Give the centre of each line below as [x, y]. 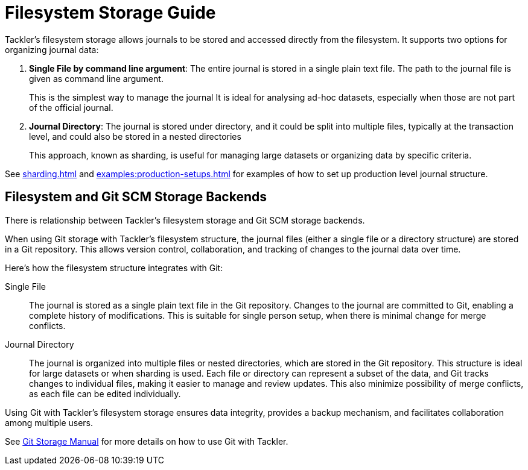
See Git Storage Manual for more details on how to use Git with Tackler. [147, 441]
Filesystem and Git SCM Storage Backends [136, 197]
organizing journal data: [52, 49]
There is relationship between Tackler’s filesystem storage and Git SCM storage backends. [185, 220]
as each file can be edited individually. [105, 393]
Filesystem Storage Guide [110, 13]
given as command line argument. [96, 78]
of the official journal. [71, 107]
